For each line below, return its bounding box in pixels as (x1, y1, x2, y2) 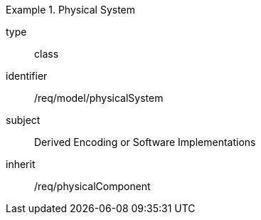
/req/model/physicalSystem (34, 92, 164, 104)
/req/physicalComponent (34, 180, 151, 192)
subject (6, 114, 41, 126)
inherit (6, 158, 36, 170)
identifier (6, 70, 48, 82)
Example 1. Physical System (6, 4, 136, 16)
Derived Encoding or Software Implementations (34, 136, 256, 148)
